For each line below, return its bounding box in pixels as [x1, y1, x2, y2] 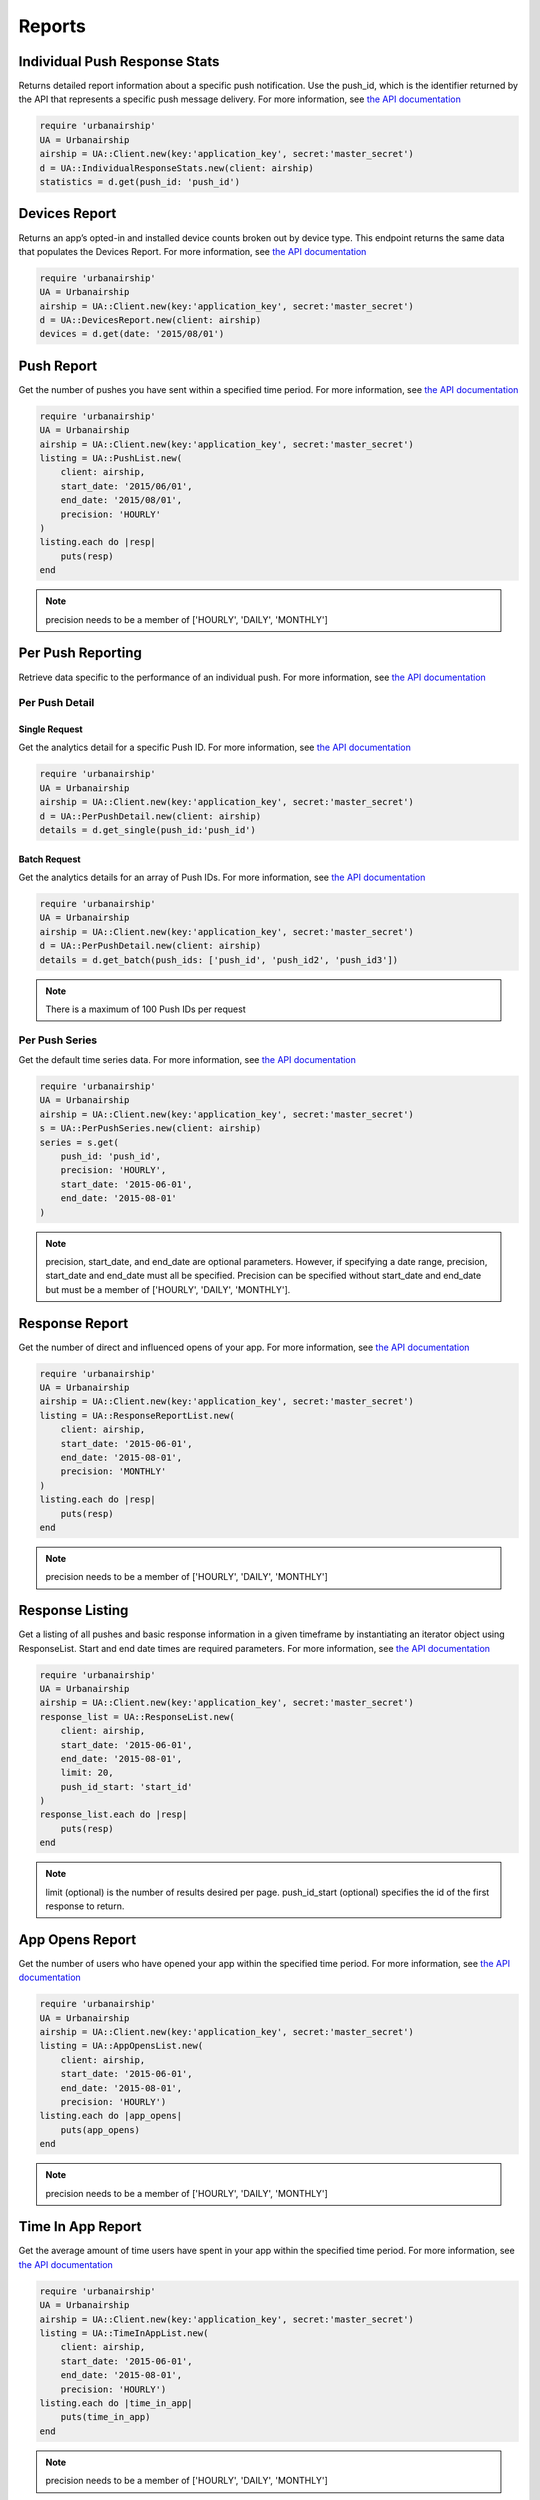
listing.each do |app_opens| [39, 2110, 183, 2122]
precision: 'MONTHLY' [60, 1466, 167, 1477]
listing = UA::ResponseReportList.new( [39, 1410, 235, 1421]
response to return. [45, 1900, 125, 1912]
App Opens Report [18, 1931, 137, 1948]
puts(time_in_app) [60, 2411, 151, 2423]
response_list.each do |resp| [39, 1809, 188, 1820]
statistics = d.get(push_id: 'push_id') [39, 176, 240, 187]
